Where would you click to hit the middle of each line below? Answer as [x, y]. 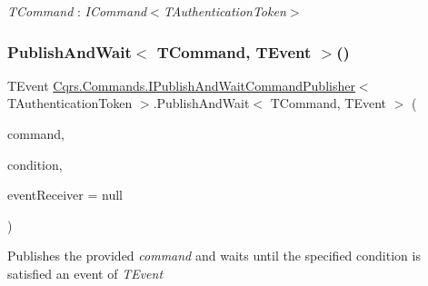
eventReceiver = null [65, 195]
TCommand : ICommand [77, 11]
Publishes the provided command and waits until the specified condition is [214, 256]
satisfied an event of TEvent [85, 273]
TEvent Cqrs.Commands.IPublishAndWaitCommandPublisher [181, 85]
